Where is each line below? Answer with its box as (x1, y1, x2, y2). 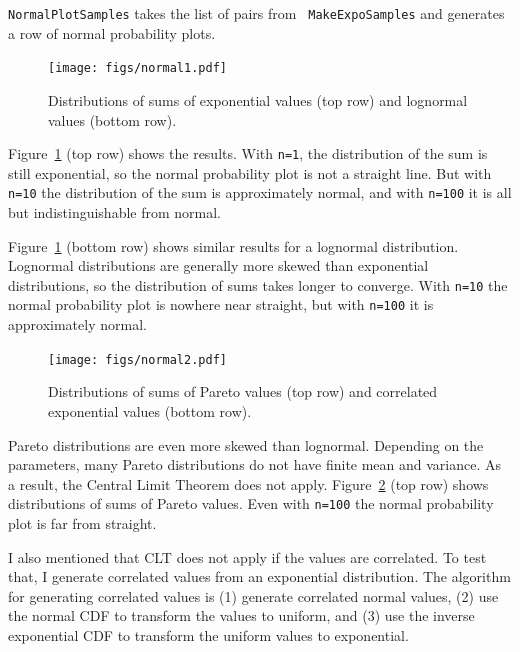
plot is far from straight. (8, 512, 157, 533)
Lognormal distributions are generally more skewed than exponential (8, 255, 429, 276)
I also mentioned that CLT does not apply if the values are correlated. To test (8, 546, 487, 567)
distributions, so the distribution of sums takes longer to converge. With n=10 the (8, 274, 508, 295)
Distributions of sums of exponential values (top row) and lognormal (48, 89, 468, 110)
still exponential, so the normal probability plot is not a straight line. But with (8, 162, 492, 183)
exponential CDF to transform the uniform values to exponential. (8, 624, 409, 645)
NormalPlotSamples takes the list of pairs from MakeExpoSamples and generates (8, 3, 505, 23)
